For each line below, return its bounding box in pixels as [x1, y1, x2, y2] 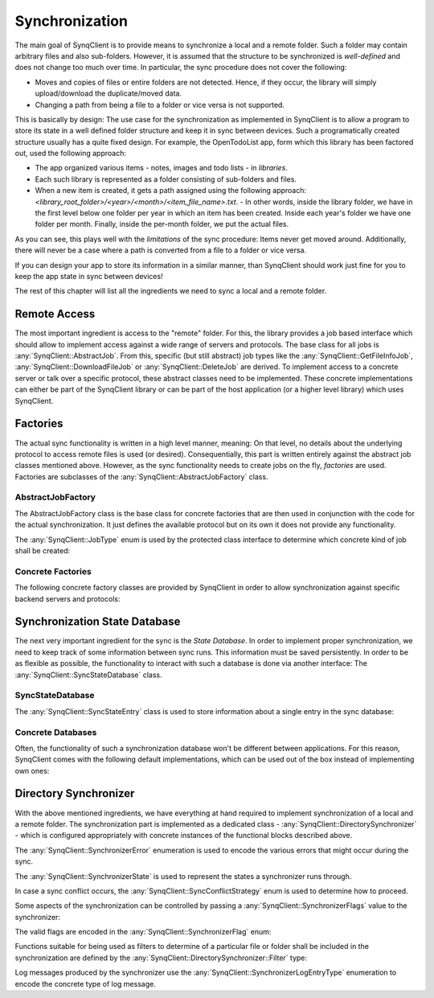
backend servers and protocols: [14, 593, 121, 603]
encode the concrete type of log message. [14, 979, 156, 988]
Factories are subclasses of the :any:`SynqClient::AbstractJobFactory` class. [14, 471, 268, 482]
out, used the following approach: [14, 149, 126, 158]
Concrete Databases [14, 726, 97, 737]
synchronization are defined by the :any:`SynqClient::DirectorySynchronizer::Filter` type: [14, 953, 308, 963]
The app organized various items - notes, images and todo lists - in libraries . [35, 163, 289, 173]
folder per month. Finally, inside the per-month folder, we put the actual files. [35, 220, 289, 229]
